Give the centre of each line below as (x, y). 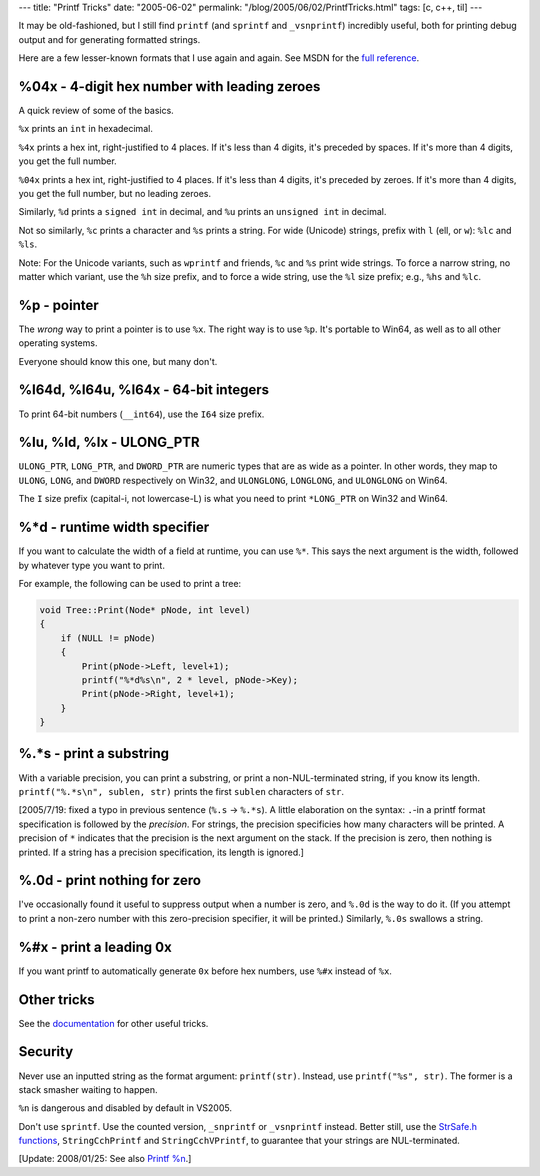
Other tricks (56, 999)
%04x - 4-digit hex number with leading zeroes (169, 86)
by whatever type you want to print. (91, 565)
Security (46, 1051)
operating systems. (58, 343)
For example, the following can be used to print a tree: (130, 583)
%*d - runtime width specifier (114, 527)
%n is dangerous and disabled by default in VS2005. (125, 1108)
